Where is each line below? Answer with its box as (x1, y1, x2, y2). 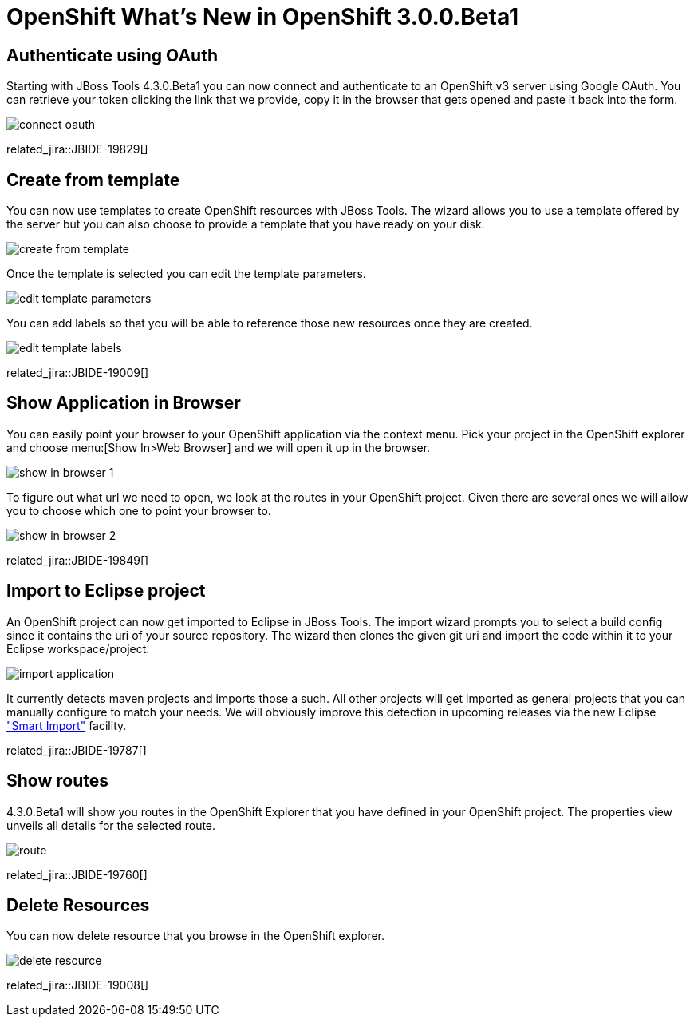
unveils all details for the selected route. (6, 818, 216, 832)
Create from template (6, 169, 180, 190)
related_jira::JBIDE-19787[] (6, 743, 147, 757)
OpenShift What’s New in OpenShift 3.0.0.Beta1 (6, 3, 519, 30)
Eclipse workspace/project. (6, 641, 150, 656)
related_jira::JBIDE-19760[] (6, 867, 148, 882)
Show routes (6, 771, 108, 791)
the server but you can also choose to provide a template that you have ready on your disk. (6, 217, 485, 232)
